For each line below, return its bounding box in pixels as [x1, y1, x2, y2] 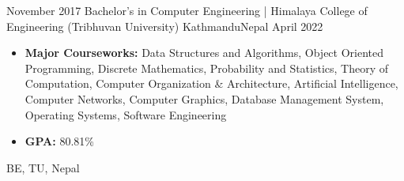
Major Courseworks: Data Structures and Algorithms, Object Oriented [25, 44, 383, 61]
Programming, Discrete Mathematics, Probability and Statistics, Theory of [25, 59, 389, 76]
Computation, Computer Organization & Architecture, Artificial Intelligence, [25, 75, 398, 92]
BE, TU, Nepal [6, 159, 80, 175]
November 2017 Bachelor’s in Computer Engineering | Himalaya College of [6, 2, 368, 18]
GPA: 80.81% [25, 133, 94, 149]
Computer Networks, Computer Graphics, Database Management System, [25, 90, 384, 107]
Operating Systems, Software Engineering [25, 106, 227, 123]
